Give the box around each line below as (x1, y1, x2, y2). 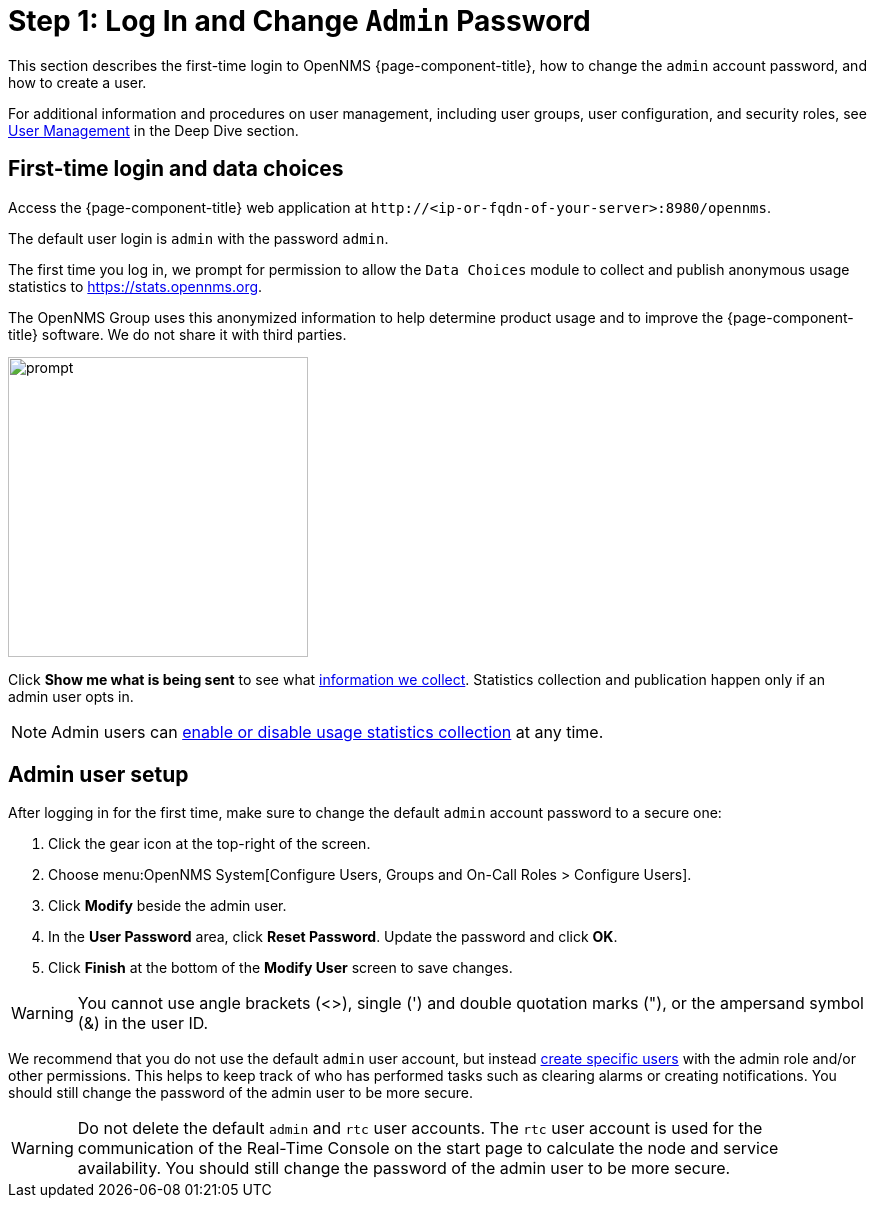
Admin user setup (8, 762, 189, 788)
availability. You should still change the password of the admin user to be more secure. (77, 1158, 731, 1179)
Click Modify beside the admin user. (48, 897, 287, 915)
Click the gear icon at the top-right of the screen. (48, 835, 371, 853)
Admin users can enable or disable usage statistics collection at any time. (51, 721, 604, 742)
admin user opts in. (8, 687, 134, 705)
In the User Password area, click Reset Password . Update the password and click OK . (48, 928, 618, 946)
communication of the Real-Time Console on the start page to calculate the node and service (77, 1138, 779, 1159)
